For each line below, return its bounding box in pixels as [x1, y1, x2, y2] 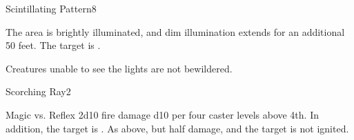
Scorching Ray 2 [6, 84, 71, 99]
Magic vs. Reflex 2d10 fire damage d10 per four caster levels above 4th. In [6, 107, 319, 121]
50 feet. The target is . [6, 38, 101, 52]
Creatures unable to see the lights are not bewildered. [6, 61, 233, 75]
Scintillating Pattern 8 [6, 1, 97, 15]
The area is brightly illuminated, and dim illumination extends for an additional [6, 24, 345, 39]
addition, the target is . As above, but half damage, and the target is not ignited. [6, 121, 349, 135]
